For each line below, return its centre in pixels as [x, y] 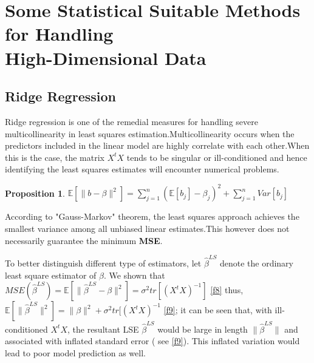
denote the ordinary [256, 263]
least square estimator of [51, 275]
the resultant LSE [106, 329]
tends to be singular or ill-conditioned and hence [217, 157]
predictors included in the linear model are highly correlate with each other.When [157, 145]
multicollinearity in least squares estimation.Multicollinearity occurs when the [150, 133]
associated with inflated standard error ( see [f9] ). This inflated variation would [152, 341]
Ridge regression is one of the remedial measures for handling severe [131, 121]
